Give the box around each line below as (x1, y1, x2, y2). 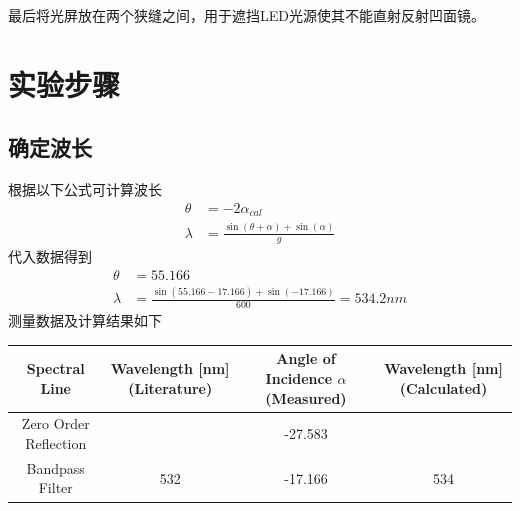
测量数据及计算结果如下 (8, 310, 162, 331)
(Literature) (128, 377, 213, 398)
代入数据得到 (8, 246, 92, 267)
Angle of (276, 348, 336, 369)
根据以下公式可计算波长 (8, 179, 162, 200)
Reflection (25, 433, 87, 453)
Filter (38, 477, 73, 498)
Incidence (265, 367, 333, 388)
